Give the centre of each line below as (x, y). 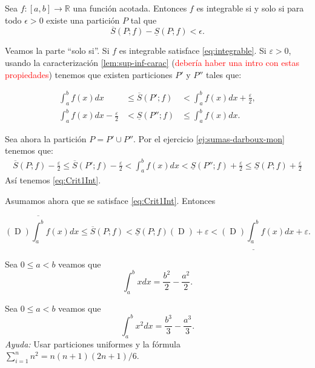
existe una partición (83, 20)
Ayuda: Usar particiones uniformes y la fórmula (93, 343)
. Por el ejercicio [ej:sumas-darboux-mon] (209, 138)
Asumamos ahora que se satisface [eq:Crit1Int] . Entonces (110, 200)
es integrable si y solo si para (250, 8)
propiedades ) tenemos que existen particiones (89, 74)
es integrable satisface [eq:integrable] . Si (193, 51)
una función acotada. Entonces (130, 8)
